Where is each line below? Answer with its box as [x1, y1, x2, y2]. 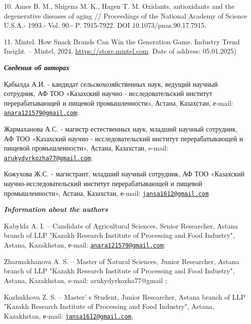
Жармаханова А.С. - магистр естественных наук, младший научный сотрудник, [4, 124, 238, 133]
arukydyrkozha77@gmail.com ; [4, 152, 93, 162]
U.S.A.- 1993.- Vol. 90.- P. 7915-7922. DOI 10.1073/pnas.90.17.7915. [4, 20, 206, 30]
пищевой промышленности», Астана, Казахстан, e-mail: [4, 143, 168, 153]
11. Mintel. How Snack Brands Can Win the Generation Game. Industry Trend [4, 36, 240, 46]
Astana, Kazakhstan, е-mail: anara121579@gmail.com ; [4, 240, 166, 250]
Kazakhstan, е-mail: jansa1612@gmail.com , [4, 310, 134, 321]
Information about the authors [4, 204, 108, 214]
